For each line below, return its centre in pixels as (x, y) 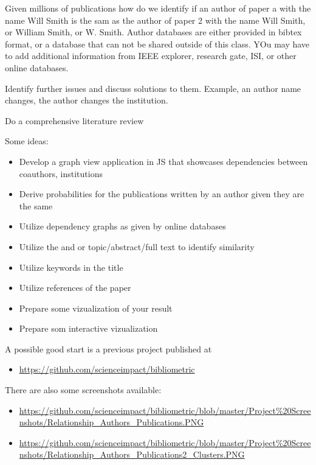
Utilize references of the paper (75, 288)
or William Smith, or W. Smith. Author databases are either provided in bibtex (153, 32)
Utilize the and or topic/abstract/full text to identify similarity (137, 246)
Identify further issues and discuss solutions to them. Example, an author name (153, 88)
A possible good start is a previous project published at (108, 348)
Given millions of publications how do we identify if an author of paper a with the (158, 8)
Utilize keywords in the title (71, 267)
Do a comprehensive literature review (74, 120)
